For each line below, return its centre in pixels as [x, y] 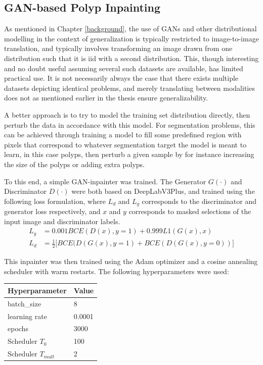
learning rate [27, 316]
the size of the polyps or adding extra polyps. [74, 164]
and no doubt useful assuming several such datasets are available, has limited [124, 68]
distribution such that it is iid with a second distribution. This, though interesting [131, 58]
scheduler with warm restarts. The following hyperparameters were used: [117, 271]
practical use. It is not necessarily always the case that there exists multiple [121, 78]
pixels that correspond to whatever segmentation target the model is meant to [125, 144]
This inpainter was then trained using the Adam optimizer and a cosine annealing [131, 261]
